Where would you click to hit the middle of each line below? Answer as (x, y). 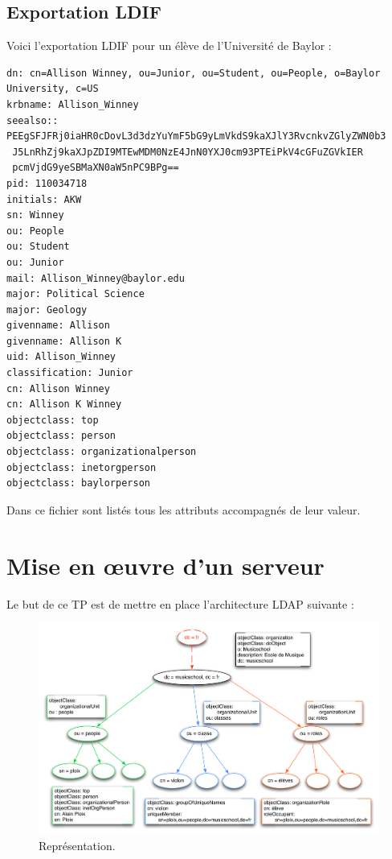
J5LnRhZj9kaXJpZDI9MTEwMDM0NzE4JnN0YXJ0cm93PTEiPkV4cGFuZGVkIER (188, 152)
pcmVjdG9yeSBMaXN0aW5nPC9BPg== (96, 168)
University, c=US (53, 89)
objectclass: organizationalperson (102, 452)
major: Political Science (76, 294)
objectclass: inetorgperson (82, 467)
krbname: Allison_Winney (73, 104)
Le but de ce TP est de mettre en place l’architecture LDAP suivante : (180, 603)
